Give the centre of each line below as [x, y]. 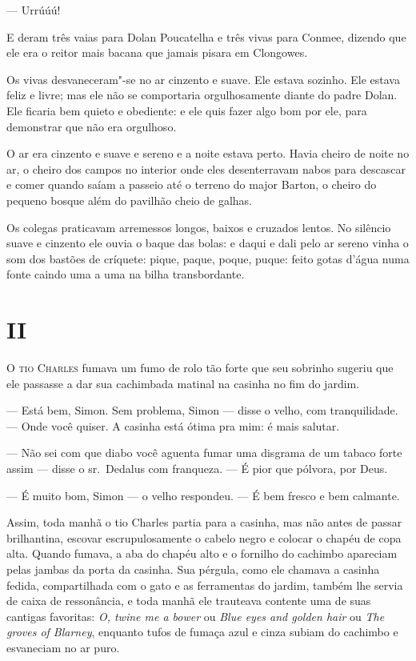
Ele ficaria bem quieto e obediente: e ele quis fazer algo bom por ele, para [187, 110]
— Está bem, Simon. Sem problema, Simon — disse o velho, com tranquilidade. [202, 410]
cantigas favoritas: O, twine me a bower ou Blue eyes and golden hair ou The [196, 616]
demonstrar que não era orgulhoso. [92, 126]
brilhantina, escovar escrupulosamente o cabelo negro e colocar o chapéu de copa [204, 537]
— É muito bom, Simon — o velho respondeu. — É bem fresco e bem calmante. [203, 495]
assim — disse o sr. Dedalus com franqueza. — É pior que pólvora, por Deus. [197, 468]
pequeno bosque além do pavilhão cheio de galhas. [129, 200]
